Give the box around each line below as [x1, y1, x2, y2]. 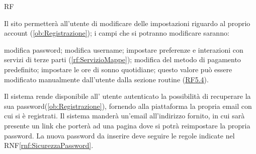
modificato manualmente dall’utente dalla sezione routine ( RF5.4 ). [4, 74, 209, 84]
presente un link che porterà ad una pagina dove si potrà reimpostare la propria [4, 120, 250, 130]
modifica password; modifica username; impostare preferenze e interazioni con [4, 44, 243, 55]
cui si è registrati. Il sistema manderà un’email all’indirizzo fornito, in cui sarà [4, 110, 245, 121]
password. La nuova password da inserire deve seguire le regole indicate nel [4, 130, 235, 140]
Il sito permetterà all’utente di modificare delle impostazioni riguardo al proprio [4, 18, 250, 28]
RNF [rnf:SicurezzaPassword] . [4, 140, 94, 150]
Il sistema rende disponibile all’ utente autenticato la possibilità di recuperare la [4, 91, 251, 101]
